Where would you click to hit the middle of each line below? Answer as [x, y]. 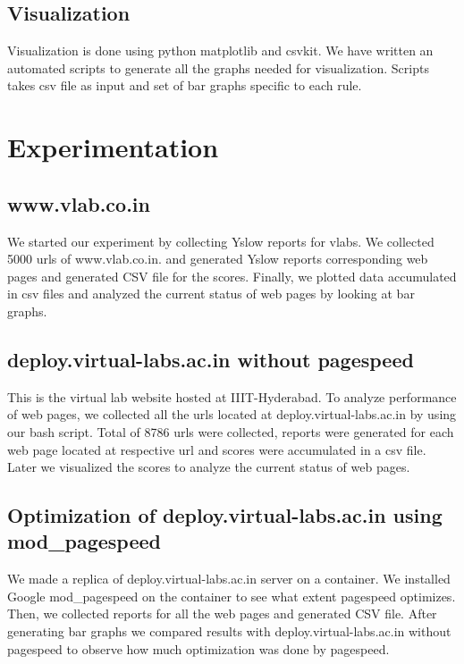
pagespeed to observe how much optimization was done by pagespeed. [198, 648]
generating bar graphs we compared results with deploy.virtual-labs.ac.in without [229, 631]
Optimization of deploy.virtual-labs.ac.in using [225, 515]
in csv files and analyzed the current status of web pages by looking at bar [211, 294]
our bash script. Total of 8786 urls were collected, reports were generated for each [231, 431]
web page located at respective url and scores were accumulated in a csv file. [217, 449]
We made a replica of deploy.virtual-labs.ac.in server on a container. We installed [229, 579]
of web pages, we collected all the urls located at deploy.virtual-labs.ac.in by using [232, 414]
